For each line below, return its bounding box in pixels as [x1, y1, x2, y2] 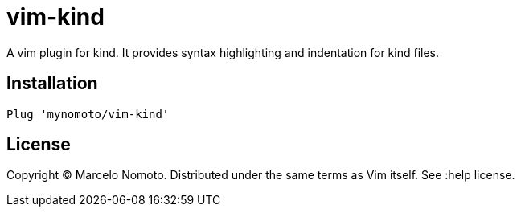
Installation [6, 73, 98, 94]
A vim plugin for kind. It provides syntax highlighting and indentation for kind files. [6, 45, 440, 59]
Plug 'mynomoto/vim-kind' [6, 107, 170, 121]
